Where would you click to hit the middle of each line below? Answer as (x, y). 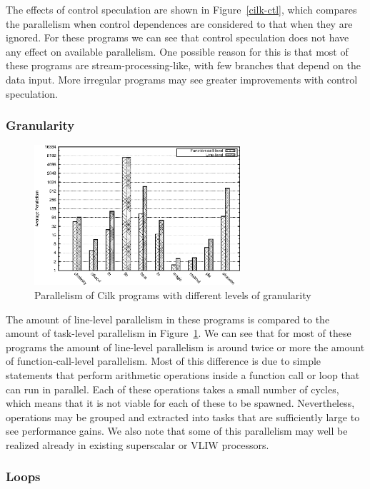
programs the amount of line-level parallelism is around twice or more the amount (185, 347)
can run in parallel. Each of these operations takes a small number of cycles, (172, 389)
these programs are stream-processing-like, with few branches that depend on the (183, 65)
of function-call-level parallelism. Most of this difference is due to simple (164, 361)
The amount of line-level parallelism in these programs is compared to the (168, 319)
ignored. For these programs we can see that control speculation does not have (177, 37)
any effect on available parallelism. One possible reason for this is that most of (177, 51)
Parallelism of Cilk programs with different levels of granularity (173, 294)
